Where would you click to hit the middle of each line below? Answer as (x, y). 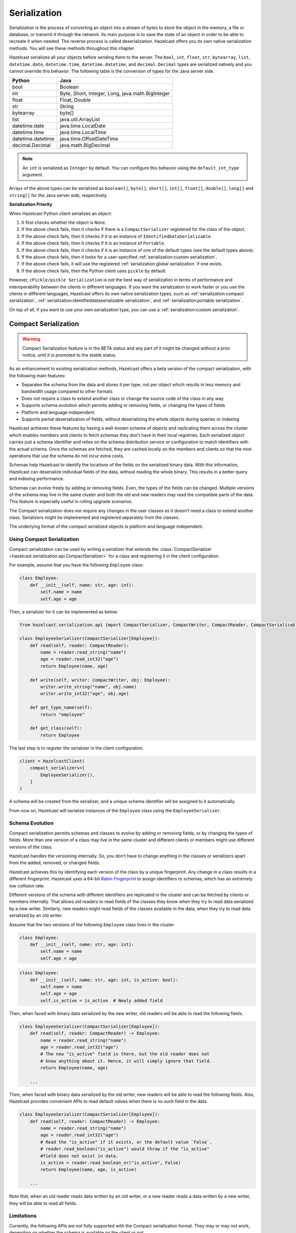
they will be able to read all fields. (43, 1203)
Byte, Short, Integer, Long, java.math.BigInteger (115, 94)
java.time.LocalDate (83, 126)
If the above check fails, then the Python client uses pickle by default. (94, 271)
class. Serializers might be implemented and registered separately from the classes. (94, 517)
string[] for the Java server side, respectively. (58, 195)
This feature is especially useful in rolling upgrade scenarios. (71, 502)
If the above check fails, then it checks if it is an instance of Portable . (93, 243)
